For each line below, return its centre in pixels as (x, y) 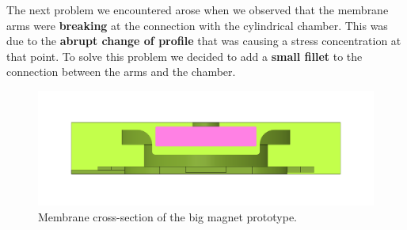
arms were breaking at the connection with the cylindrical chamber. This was (197, 25)
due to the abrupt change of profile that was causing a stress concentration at (204, 41)
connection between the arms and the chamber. (121, 72)
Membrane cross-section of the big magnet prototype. (167, 216)
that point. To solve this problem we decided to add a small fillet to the (184, 56)
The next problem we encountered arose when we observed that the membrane (198, 9)
